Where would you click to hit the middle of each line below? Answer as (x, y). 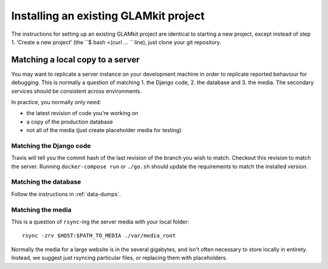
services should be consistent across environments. (77, 91)
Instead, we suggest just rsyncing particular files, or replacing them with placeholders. (119, 258)
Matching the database (46, 182)
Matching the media (41, 210)
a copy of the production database (70, 122)
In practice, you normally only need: (56, 102)
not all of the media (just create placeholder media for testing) (104, 130)
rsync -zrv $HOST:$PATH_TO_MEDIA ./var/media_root (99, 236)
